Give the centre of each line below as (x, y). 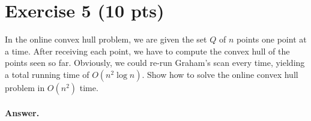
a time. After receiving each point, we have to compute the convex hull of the (147, 51)
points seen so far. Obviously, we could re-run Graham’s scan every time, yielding (155, 63)
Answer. (22, 112)
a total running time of (47, 74)
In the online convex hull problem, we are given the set (106, 39)
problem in (25, 87)
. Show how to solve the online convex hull (220, 74)
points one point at (271, 39)
